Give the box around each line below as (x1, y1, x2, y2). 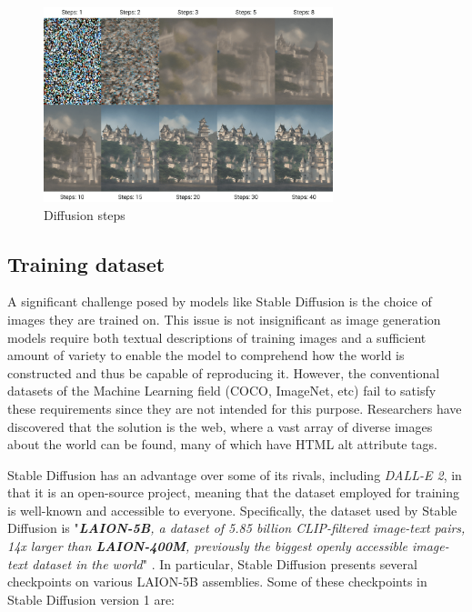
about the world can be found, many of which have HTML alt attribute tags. (7, 435, 437, 454)
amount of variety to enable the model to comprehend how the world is (7, 346, 405, 365)
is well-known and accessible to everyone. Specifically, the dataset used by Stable (7, 500, 457, 519)
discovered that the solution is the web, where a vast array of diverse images (7, 416, 433, 436)
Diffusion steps (44, 205, 126, 224)
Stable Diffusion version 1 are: (7, 589, 176, 608)
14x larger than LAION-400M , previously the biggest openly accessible (7, 537, 407, 556)
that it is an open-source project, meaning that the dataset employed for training (7, 483, 460, 502)
